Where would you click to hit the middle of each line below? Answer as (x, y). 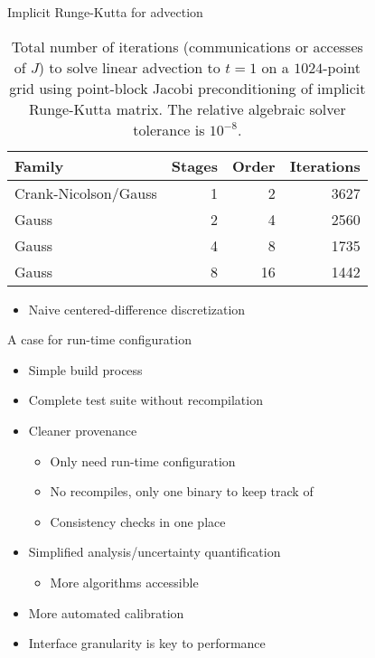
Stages (194, 165)
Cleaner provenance (83, 430)
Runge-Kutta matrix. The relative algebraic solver (187, 108)
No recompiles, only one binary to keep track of (182, 491)
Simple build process (85, 369)
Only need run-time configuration (143, 461)
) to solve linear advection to (129, 67)
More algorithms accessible (124, 582)
